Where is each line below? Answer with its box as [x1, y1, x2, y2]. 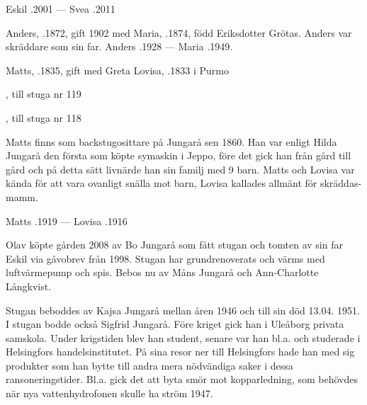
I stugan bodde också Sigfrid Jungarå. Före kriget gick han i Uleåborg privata [6, 316, 344, 331]
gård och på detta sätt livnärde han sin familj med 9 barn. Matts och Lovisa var [6, 161, 355, 176]
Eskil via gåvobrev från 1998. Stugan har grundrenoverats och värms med [6, 251, 325, 266]
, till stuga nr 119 [6, 86, 81, 101]
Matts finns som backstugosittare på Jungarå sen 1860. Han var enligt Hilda [6, 134, 337, 149]
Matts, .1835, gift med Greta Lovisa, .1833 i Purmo [6, 62, 229, 77]
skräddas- [320, 176, 362, 190]
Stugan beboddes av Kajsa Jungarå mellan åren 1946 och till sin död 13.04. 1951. [6, 302, 360, 317]
